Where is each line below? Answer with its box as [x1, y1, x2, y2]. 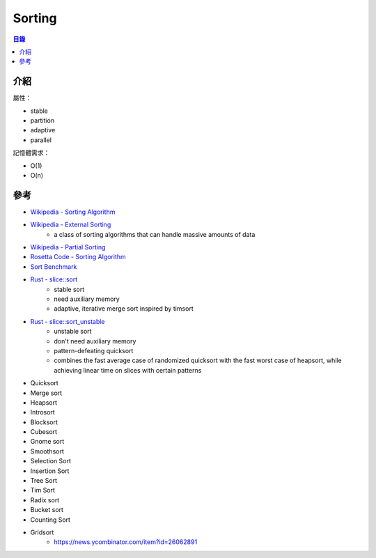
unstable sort [54, 327, 92, 336]
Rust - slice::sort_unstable [30, 317, 105, 325]
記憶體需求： [13, 148, 50, 157]
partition [30, 116, 55, 125]
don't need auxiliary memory [54, 336, 136, 345]
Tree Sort [30, 476, 57, 485]
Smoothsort [30, 447, 64, 456]
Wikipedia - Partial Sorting [30, 243, 106, 251]
